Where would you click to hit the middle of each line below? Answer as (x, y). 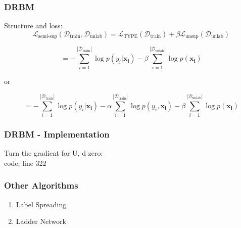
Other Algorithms (41, 185)
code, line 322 (25, 163)
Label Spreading (41, 204)
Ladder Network (41, 221)
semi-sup (47, 37)
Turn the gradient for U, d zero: (54, 153)
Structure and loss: (33, 26)
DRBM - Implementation (57, 134)
